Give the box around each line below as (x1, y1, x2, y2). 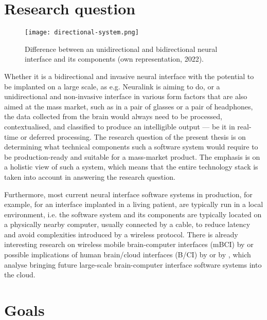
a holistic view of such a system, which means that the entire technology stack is (4, 161, 258, 172)
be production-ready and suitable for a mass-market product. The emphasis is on (4, 151, 260, 162)
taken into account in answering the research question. (4, 171, 175, 182)
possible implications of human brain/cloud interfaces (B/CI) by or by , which (4, 249, 251, 260)
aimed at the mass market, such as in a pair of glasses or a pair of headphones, (4, 101, 253, 111)
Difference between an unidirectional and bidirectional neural (25, 43, 218, 54)
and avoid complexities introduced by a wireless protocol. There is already (4, 229, 238, 239)
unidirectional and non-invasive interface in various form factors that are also (4, 91, 247, 102)
